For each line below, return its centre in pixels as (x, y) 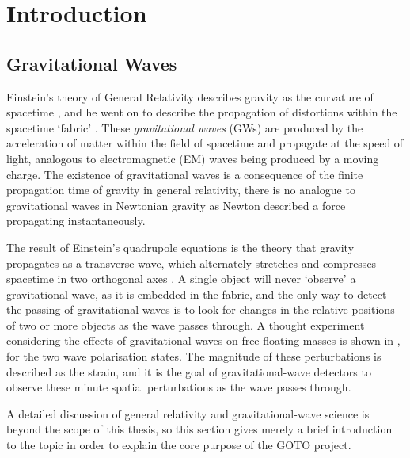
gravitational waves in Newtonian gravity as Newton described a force (176, 205)
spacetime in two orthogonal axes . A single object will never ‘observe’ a (181, 279)
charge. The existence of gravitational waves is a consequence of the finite (185, 174)
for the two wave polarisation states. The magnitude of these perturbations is (194, 356)
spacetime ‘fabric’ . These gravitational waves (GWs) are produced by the (185, 127)
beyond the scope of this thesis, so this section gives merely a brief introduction (199, 429)
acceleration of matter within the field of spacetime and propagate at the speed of (205, 143)
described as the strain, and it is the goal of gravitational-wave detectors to (189, 371)
